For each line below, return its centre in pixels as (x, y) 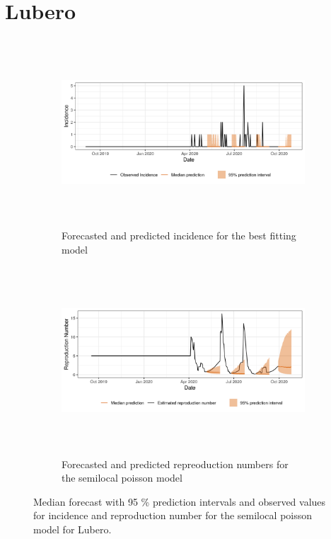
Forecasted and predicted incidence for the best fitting (179, 236)
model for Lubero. (72, 529)
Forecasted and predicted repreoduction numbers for (175, 464)
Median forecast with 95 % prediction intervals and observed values (180, 501)
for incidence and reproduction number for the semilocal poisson (173, 515)
